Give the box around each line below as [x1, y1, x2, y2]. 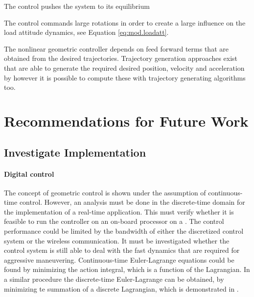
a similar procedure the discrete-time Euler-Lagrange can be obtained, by [4, 274, 224, 284]
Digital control [4, 168, 54, 179]
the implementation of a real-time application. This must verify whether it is [4, 206, 234, 216]
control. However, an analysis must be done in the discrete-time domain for [19, 197, 245, 207]
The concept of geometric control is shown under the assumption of [4, 187, 206, 197]
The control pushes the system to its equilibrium [4, 1, 150, 11]
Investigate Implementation [4, 144, 146, 160]
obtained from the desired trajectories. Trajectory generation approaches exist [4, 53, 238, 63]
